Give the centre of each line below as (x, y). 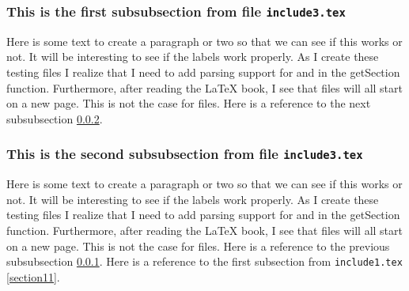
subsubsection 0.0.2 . (55, 118)
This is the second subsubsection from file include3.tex (185, 154)
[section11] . (33, 276)
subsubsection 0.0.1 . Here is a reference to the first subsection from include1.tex (204, 261)
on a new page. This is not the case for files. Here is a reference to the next (189, 103)
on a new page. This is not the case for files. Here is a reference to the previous (198, 246)
